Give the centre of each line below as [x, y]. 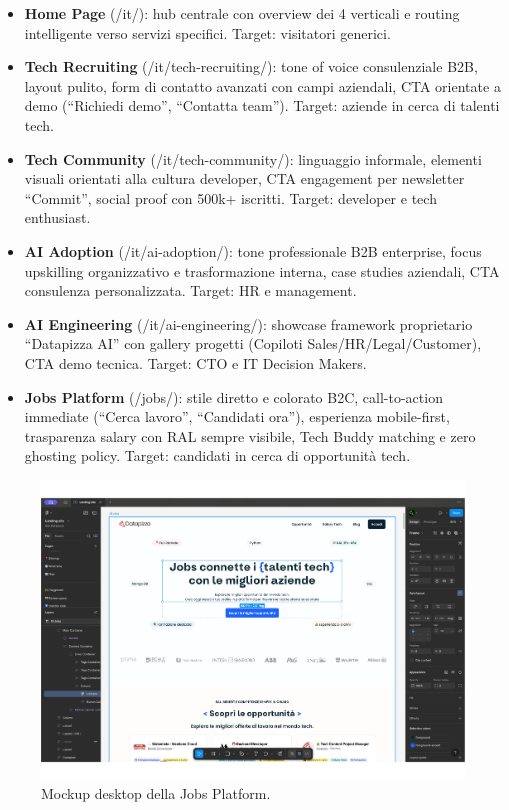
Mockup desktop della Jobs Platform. [156, 793]
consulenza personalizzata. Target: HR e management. [190, 290]
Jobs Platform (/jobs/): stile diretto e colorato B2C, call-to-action [233, 396]
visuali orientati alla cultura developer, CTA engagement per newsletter [244, 178]
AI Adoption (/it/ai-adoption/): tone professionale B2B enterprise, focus [253, 250]
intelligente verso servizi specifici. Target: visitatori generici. [207, 32]
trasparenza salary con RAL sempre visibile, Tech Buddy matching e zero [250, 435]
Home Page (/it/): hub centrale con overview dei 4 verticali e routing [242, 13]
